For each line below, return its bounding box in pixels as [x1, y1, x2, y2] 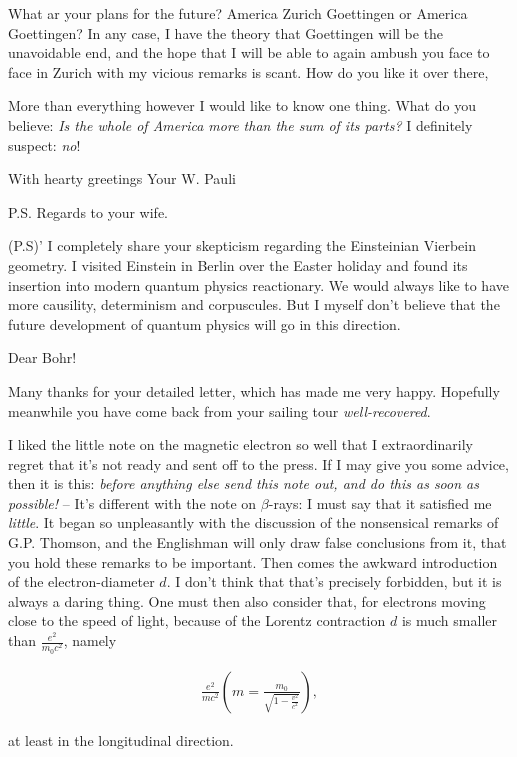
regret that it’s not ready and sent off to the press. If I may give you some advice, [8, 453, 509, 474]
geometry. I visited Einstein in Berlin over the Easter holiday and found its [8, 254, 468, 275]
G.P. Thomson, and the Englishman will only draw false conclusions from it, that [8, 532, 507, 553]
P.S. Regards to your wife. [8, 201, 169, 222]
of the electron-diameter [8, 571, 155, 592]
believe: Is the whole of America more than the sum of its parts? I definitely [8, 114, 473, 135]
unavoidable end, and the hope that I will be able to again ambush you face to [8, 42, 490, 63]
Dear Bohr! [8, 347, 77, 368]
